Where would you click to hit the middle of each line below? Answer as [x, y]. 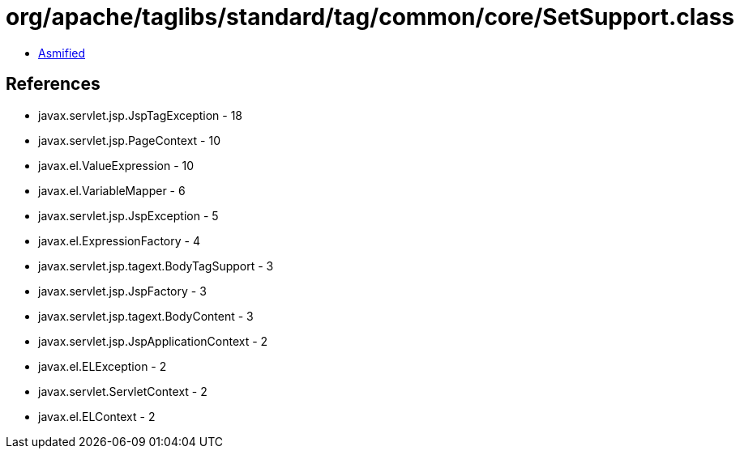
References [53, 84]
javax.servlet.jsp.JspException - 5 [128, 215]
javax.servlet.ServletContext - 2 [123, 391]
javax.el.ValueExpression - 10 [116, 165]
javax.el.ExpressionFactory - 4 [119, 240]
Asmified [62, 53]
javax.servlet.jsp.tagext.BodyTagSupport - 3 [156, 266]
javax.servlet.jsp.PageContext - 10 [129, 140]
